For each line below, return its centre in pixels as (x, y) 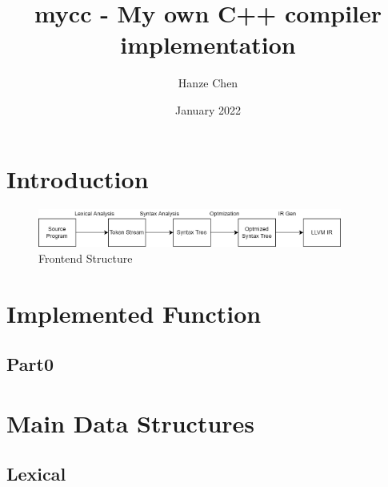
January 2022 (208, 109)
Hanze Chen (208, 83)
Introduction (78, 178)
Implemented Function (134, 313)
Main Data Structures (131, 423)
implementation (208, 44)
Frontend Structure (86, 258)
